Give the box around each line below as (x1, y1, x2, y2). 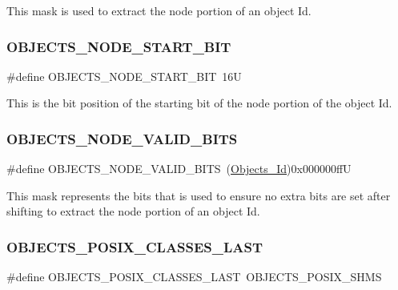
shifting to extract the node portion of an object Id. (6, 203, 260, 220)
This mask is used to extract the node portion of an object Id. (6, 2, 312, 18)
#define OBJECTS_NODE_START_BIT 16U (6, 67, 242, 84)
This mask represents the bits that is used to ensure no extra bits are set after (6, 187, 391, 203)
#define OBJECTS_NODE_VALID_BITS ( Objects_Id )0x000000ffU (6, 160, 352, 177)
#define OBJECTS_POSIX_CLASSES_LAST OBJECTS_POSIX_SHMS (6, 268, 382, 285)
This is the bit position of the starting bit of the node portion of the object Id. (6, 95, 392, 111)
